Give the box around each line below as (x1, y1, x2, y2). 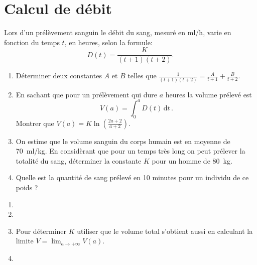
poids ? (16, 182, 38, 192)
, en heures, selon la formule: (64, 37, 153, 47)
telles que (127, 70, 157, 81)
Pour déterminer (16, 225, 67, 236)
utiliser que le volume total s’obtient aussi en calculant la (77, 225, 253, 236)
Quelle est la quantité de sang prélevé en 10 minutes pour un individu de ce (16, 172, 249, 183)
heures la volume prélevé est (165, 89, 252, 99)
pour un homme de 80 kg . (152, 155, 232, 166)
